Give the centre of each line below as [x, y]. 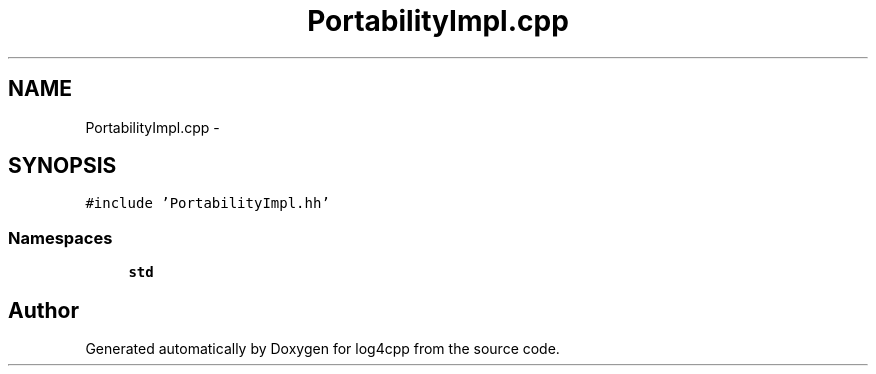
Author [43, 310]
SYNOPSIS [62, 166]
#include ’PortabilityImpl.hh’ [207, 203]
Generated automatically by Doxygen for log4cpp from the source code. [322, 349]
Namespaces [60, 237]
